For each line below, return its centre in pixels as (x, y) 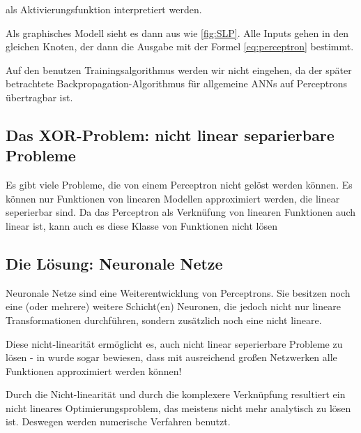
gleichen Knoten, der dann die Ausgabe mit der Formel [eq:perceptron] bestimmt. (180, 46)
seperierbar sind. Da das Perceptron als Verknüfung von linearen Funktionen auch (181, 212)
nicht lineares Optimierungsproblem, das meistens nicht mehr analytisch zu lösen (178, 408)
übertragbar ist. (39, 97)
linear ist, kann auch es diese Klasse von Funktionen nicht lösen (141, 225)
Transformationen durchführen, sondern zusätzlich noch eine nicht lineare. (164, 320)
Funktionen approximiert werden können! (94, 370)
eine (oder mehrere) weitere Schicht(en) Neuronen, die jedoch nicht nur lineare (173, 306)
